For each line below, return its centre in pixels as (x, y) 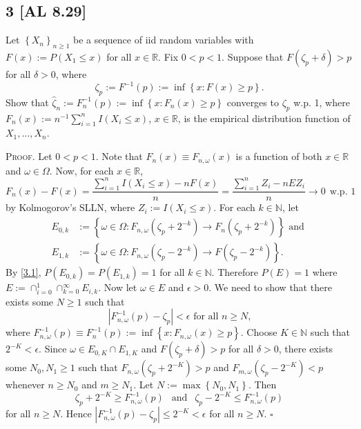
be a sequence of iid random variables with (163, 40)
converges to (253, 102)
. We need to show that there (270, 287)
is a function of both (279, 156)
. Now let (118, 287)
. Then (262, 385)
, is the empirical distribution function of (264, 118)
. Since (53, 349)
